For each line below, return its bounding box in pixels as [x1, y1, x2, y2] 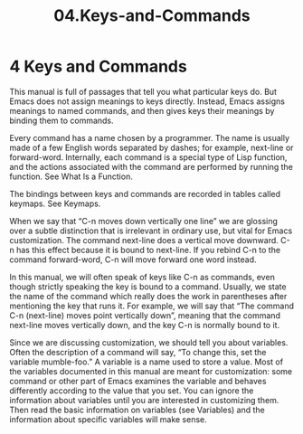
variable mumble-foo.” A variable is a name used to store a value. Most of [9, 356, 283, 367]
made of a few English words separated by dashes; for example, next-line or [9, 142, 294, 153]
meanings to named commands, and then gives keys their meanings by [9, 105, 275, 116]
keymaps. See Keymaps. [9, 198, 101, 209]
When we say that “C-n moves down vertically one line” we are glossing [9, 215, 279, 226]
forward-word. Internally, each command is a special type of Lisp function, [9, 151, 288, 163]
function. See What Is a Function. [9, 171, 133, 182]
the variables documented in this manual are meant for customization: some [9, 365, 292, 376]
